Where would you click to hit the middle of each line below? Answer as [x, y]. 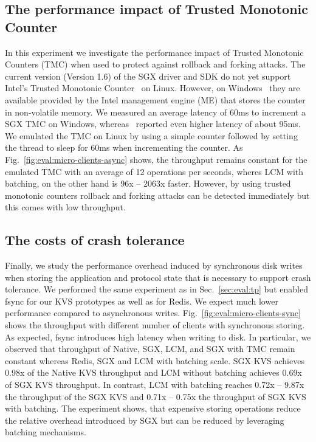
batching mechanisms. [46, 432]
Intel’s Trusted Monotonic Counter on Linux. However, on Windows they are [153, 88]
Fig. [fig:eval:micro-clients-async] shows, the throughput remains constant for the [156, 159]
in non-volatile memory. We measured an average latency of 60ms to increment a [155, 112]
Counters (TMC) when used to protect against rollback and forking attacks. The [155, 64]
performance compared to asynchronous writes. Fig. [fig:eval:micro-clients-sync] [153, 313]
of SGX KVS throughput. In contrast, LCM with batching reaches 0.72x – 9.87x [155, 385]
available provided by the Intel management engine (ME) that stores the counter [155, 99]
